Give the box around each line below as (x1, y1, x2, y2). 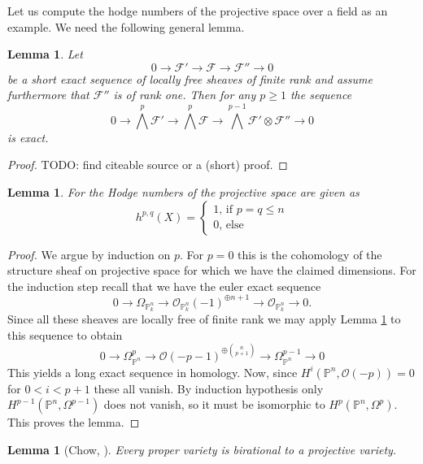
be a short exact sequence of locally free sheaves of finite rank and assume (7, 70, 373, 87)
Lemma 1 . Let (7, 46, 83, 63)
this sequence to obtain (7, 326, 123, 343)
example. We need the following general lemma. (7, 18, 245, 35)
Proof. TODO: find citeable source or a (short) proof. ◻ (7, 156, 288, 173)
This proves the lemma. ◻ (7, 414, 140, 431)
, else (219, 219, 244, 232)
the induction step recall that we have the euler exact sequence (7, 277, 321, 294)
